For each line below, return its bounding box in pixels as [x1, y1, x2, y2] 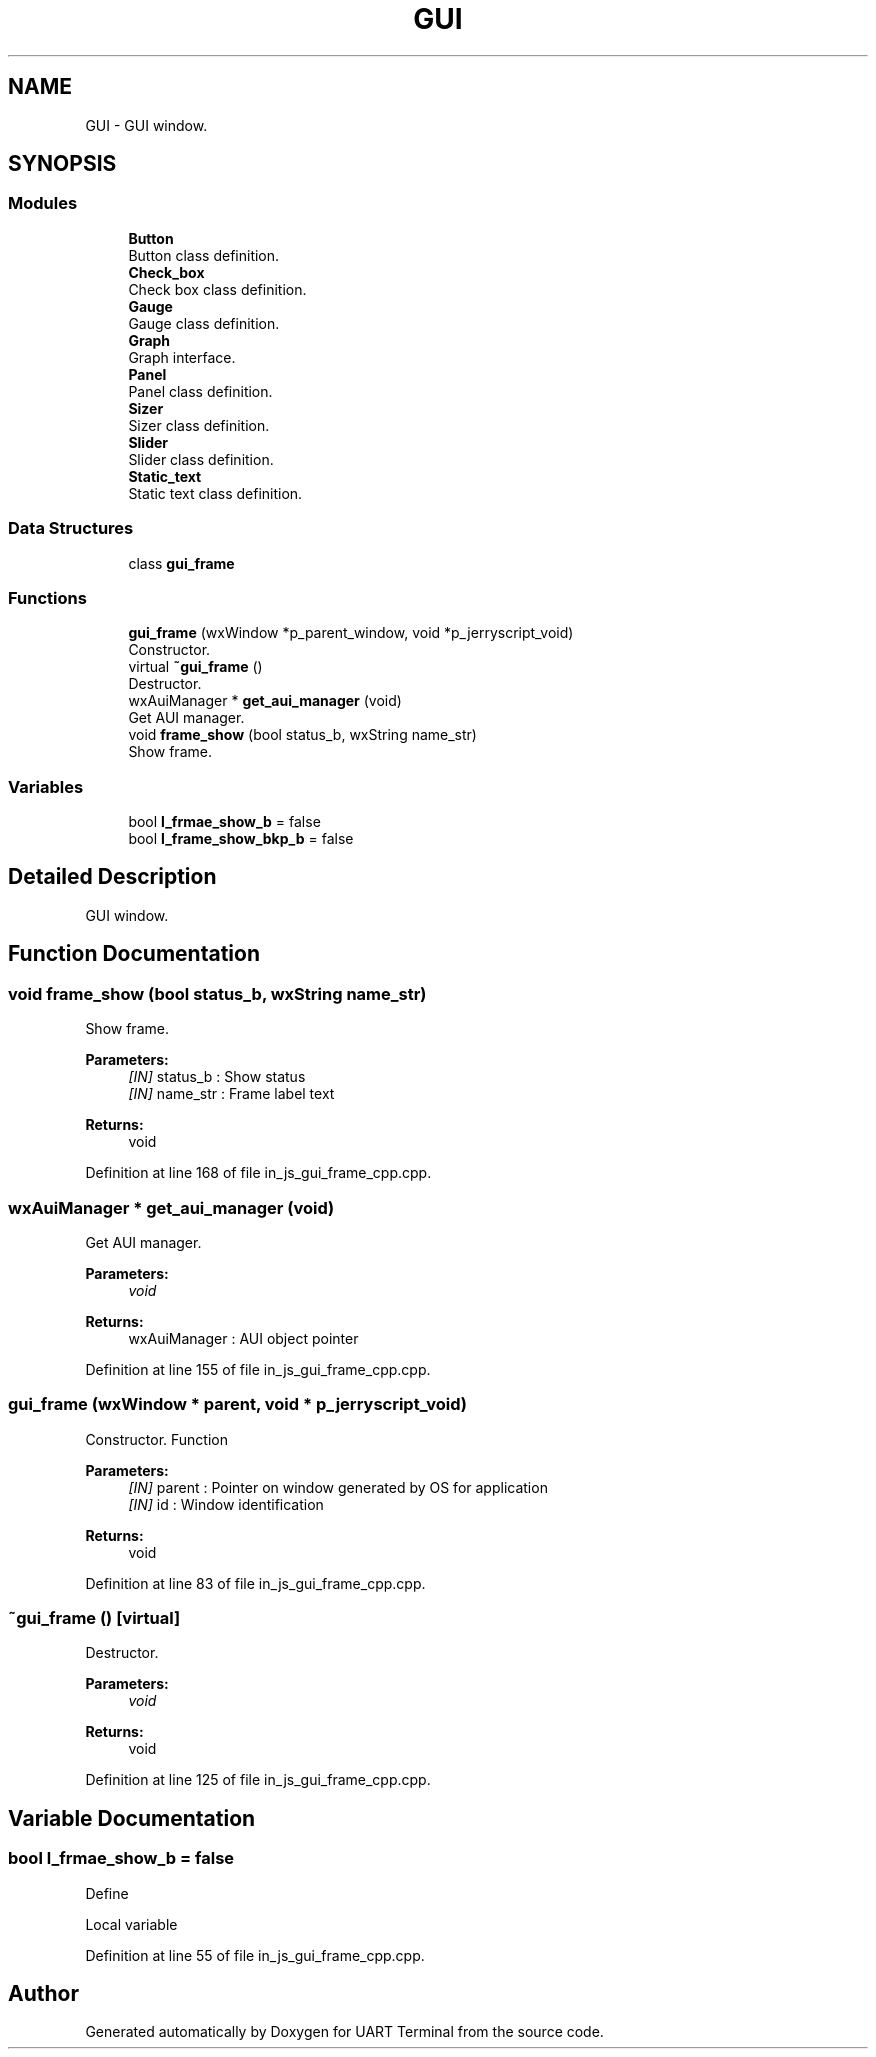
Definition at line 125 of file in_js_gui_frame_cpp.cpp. [85, 1771, 431, 1789]
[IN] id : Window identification [128, 1495, 324, 1513]
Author [8, 1981, 79, 2007]
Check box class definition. [128, 280, 307, 298]
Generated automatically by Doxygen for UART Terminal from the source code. [85, 2023, 604, 2041]
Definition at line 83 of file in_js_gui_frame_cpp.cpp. [85, 1574, 426, 1592]
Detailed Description [8, 864, 217, 890]
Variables [8, 776, 84, 797]
